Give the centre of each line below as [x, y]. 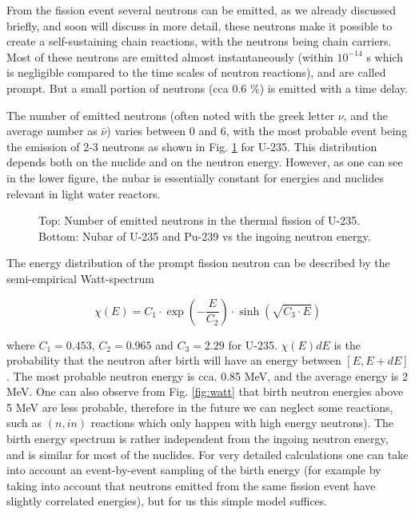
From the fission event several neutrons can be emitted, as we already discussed [202, 10]
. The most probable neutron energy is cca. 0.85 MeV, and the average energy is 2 [207, 375]
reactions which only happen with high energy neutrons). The [242, 423]
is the [347, 344]
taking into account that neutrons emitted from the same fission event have [191, 485]
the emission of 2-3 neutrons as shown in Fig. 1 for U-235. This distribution [192, 146]
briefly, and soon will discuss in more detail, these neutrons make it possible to [200, 25]
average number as [52, 131]
